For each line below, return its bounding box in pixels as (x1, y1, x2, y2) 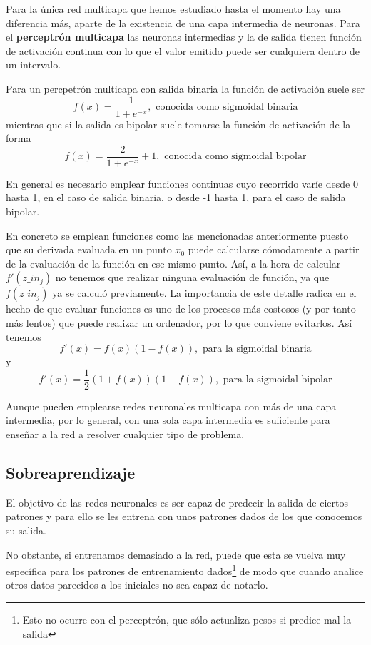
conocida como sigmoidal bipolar (164, 151, 307, 162)
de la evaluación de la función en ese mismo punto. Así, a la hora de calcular (6, 255, 341, 270)
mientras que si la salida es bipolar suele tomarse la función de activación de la (6, 116, 351, 131)
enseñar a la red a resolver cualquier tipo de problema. (6, 427, 245, 442)
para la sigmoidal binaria (202, 344, 312, 355)
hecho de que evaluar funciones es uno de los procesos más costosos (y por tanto (6, 301, 356, 316)
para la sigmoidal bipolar (223, 375, 332, 385)
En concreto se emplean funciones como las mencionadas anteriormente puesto (6, 228, 349, 243)
